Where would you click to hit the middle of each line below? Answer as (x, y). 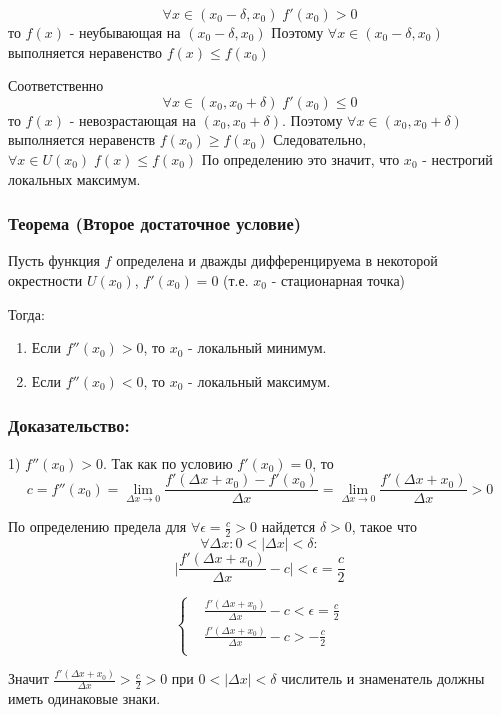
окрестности (45, 279)
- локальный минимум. (257, 347)
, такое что (384, 526)
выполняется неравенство (85, 51)
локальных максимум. (74, 178)
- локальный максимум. (259, 380)
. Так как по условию (167, 462)
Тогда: (26, 313)
